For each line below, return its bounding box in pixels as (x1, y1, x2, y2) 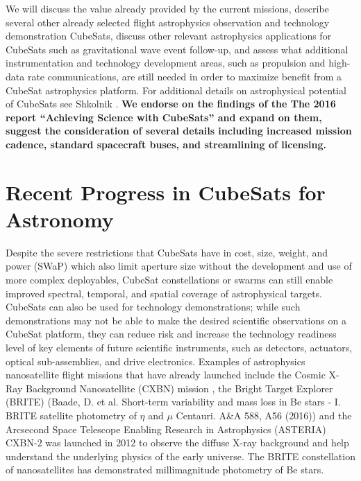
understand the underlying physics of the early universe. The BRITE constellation (6, 448, 355, 463)
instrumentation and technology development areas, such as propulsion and (6, 55, 326, 70)
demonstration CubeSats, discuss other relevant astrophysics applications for (6, 28, 332, 43)
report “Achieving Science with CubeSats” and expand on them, (6, 110, 322, 124)
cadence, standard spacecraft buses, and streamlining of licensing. (6, 137, 326, 151)
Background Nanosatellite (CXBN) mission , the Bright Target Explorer (25, 381, 333, 395)
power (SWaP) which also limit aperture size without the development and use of (6, 259, 352, 273)
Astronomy (6, 204, 114, 233)
